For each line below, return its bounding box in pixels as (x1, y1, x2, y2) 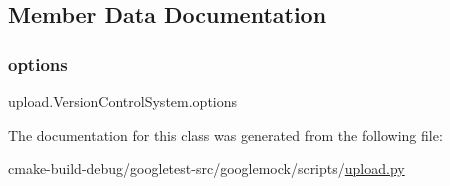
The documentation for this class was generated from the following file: (8, 124, 443, 145)
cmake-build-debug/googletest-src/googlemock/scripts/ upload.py (8, 158, 405, 179)
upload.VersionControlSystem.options (8, 91, 238, 111)
